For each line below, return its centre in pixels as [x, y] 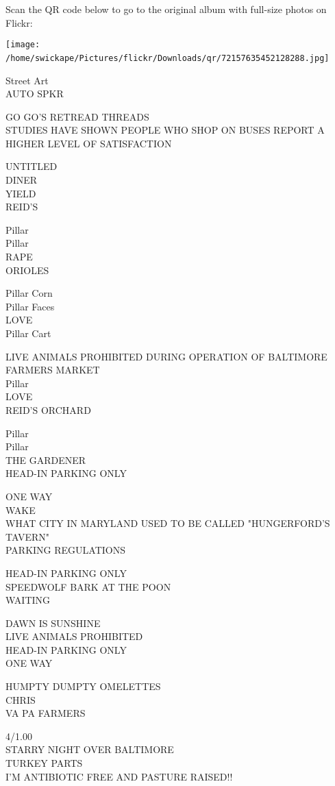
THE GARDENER [46, 459]
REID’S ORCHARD [48, 409]
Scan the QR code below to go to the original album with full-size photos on [166, 9]
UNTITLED [32, 166]
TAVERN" [27, 536]
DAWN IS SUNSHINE [53, 623]
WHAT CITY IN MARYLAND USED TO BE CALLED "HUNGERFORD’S [168, 523]
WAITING [28, 600]
